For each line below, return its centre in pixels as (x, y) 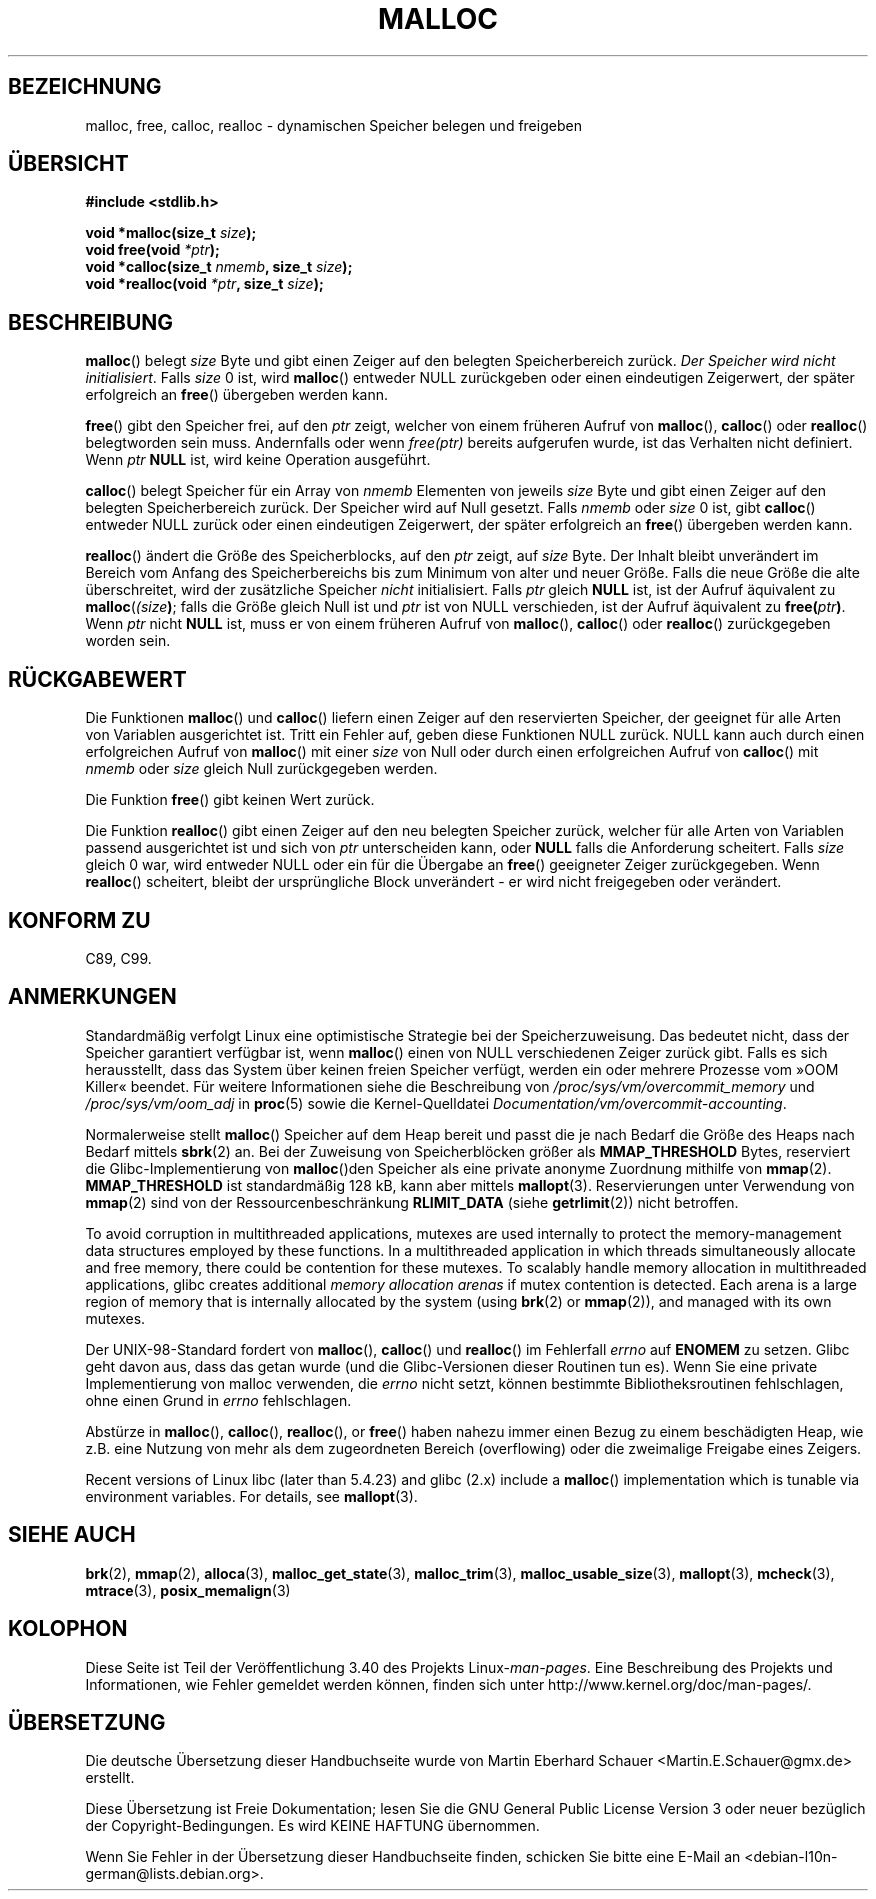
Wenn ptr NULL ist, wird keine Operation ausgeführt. (258, 460)
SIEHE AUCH (72, 1535)
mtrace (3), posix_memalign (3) (188, 1590)
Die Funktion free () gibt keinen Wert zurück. (230, 800)
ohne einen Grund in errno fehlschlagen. (218, 1400)
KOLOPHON (68, 1629)
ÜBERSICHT (68, 164)
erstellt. (110, 1778)
